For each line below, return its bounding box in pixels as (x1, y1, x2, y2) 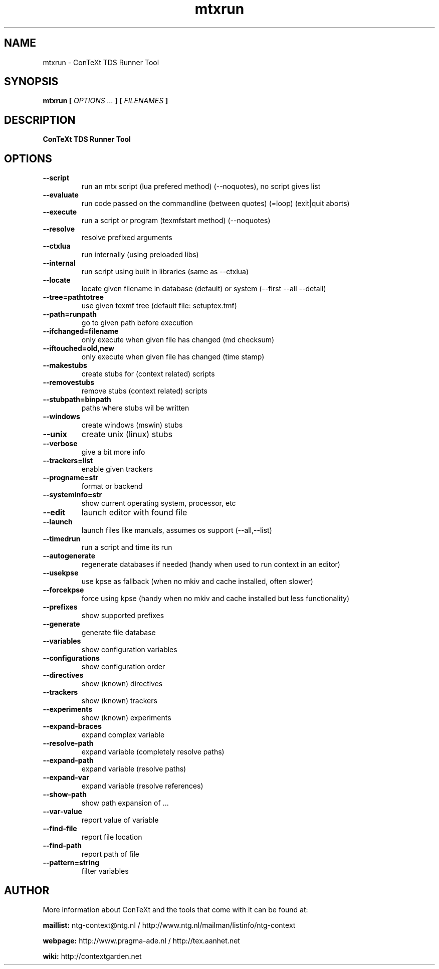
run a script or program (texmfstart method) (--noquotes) (81, 216, 271, 225)
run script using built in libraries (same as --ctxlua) (81, 267, 249, 276)
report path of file (81, 850, 139, 859)
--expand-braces (43, 722, 102, 731)
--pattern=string (43, 858, 99, 867)
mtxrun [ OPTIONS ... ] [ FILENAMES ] (43, 96, 168, 105)
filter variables (81, 867, 129, 876)
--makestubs (43, 361, 87, 370)
